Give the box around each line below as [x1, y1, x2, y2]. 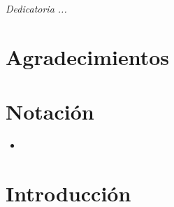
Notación [6, 97, 94, 126]
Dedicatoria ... [6, 1, 67, 16]
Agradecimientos [6, 42, 170, 71]
